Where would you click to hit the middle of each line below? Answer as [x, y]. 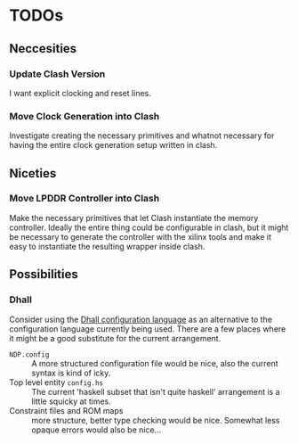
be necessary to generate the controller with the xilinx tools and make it [141, 236]
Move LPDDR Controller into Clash [85, 199]
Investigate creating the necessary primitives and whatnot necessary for [142, 136]
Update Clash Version [57, 74]
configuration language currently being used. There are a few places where [148, 329]
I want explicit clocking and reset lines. [80, 93]
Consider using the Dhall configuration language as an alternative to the [141, 319]
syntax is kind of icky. [71, 373]
